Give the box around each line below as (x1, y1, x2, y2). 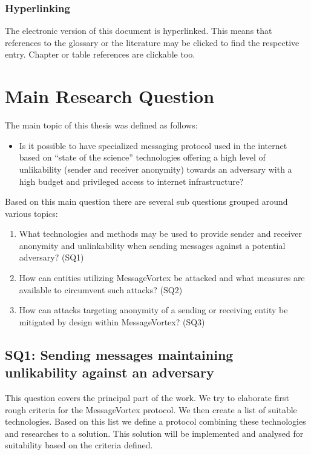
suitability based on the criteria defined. (5, 439, 153, 451)
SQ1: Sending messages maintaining (5, 345, 234, 364)
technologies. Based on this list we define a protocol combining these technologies (5, 415, 306, 428)
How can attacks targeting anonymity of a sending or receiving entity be (19, 304, 288, 316)
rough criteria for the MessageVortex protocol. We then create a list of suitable (5, 403, 297, 416)
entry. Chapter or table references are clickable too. (5, 48, 195, 61)
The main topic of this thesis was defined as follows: (5, 119, 198, 131)
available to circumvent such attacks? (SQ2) (19, 283, 183, 296)
